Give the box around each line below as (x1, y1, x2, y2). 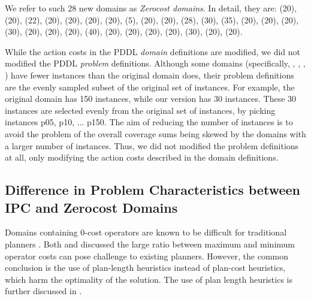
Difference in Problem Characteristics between (5, 180, 300, 199)
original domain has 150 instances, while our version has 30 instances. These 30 (5, 92, 297, 105)
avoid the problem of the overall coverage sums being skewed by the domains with (5, 127, 306, 140)
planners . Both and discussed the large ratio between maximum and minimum (5, 237, 295, 250)
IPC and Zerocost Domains (5, 198, 178, 216)
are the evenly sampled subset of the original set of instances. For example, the (5, 80, 295, 93)
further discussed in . (5, 285, 82, 297)
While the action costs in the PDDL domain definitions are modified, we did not (5, 45, 300, 58)
